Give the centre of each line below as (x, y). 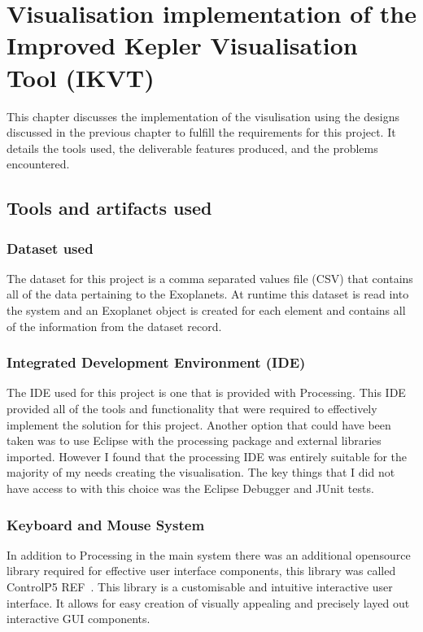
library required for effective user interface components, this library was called (201, 571)
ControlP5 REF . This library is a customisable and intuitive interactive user (200, 587)
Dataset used (50, 248)
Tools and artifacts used (109, 208)
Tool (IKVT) (81, 77)
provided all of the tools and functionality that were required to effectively (192, 409)
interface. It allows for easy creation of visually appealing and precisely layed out (208, 602)
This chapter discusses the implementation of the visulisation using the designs (203, 116)
